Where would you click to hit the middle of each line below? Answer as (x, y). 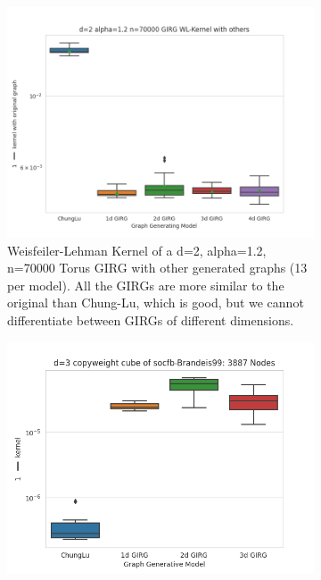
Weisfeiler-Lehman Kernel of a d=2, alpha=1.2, (137, 250)
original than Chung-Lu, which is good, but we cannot (156, 303)
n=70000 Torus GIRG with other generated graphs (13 (157, 268)
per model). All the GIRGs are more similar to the (146, 285)
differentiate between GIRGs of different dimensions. (151, 319)
